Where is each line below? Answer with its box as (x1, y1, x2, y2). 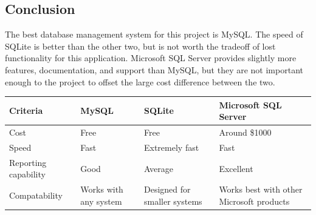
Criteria (9, 104, 43, 117)
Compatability (9, 189, 63, 202)
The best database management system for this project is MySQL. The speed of (5, 28, 303, 41)
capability (9, 168, 46, 180)
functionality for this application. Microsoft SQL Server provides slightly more (5, 51, 297, 64)
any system (80, 194, 122, 207)
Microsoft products (219, 194, 290, 207)
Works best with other (219, 183, 303, 196)
